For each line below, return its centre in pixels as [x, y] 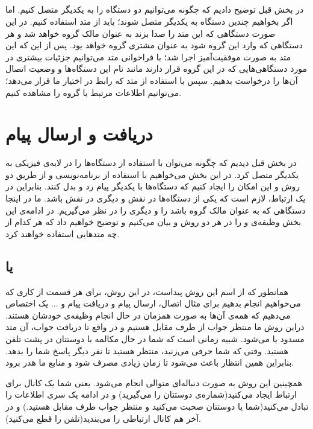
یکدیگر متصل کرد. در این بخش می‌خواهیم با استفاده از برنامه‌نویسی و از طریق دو [152, 174]
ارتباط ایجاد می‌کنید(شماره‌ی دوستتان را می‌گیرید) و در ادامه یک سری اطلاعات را [151, 394]
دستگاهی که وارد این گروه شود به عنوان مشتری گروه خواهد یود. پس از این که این [154, 45]
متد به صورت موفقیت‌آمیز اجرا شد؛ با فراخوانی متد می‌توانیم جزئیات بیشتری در [148, 56]
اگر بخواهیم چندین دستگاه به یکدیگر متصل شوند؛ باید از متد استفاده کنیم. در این [149, 21]
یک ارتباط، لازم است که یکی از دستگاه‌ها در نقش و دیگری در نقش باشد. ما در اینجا [156, 198]
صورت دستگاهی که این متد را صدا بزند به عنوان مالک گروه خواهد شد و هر [141, 33]
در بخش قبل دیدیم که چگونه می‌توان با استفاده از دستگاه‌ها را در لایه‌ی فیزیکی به [151, 163]
